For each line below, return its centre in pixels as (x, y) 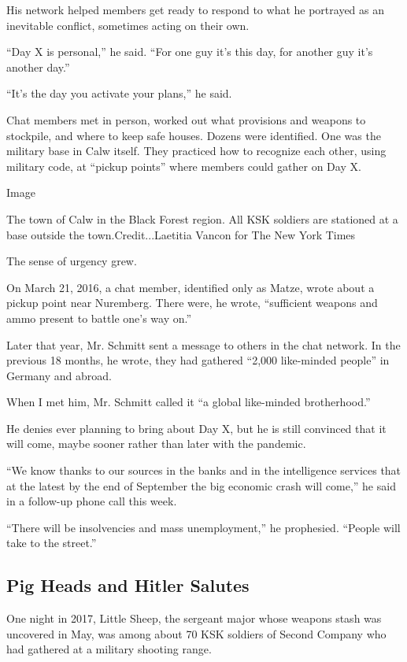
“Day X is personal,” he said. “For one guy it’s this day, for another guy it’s (190, 52)
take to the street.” (52, 543)
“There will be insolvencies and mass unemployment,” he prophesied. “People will (203, 527)
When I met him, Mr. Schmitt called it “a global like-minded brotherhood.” (189, 402)
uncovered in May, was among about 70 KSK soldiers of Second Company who (196, 633)
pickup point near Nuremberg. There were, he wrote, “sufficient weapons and (192, 303)
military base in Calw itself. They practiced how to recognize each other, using (196, 151)
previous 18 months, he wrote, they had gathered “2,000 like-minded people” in (198, 360)
